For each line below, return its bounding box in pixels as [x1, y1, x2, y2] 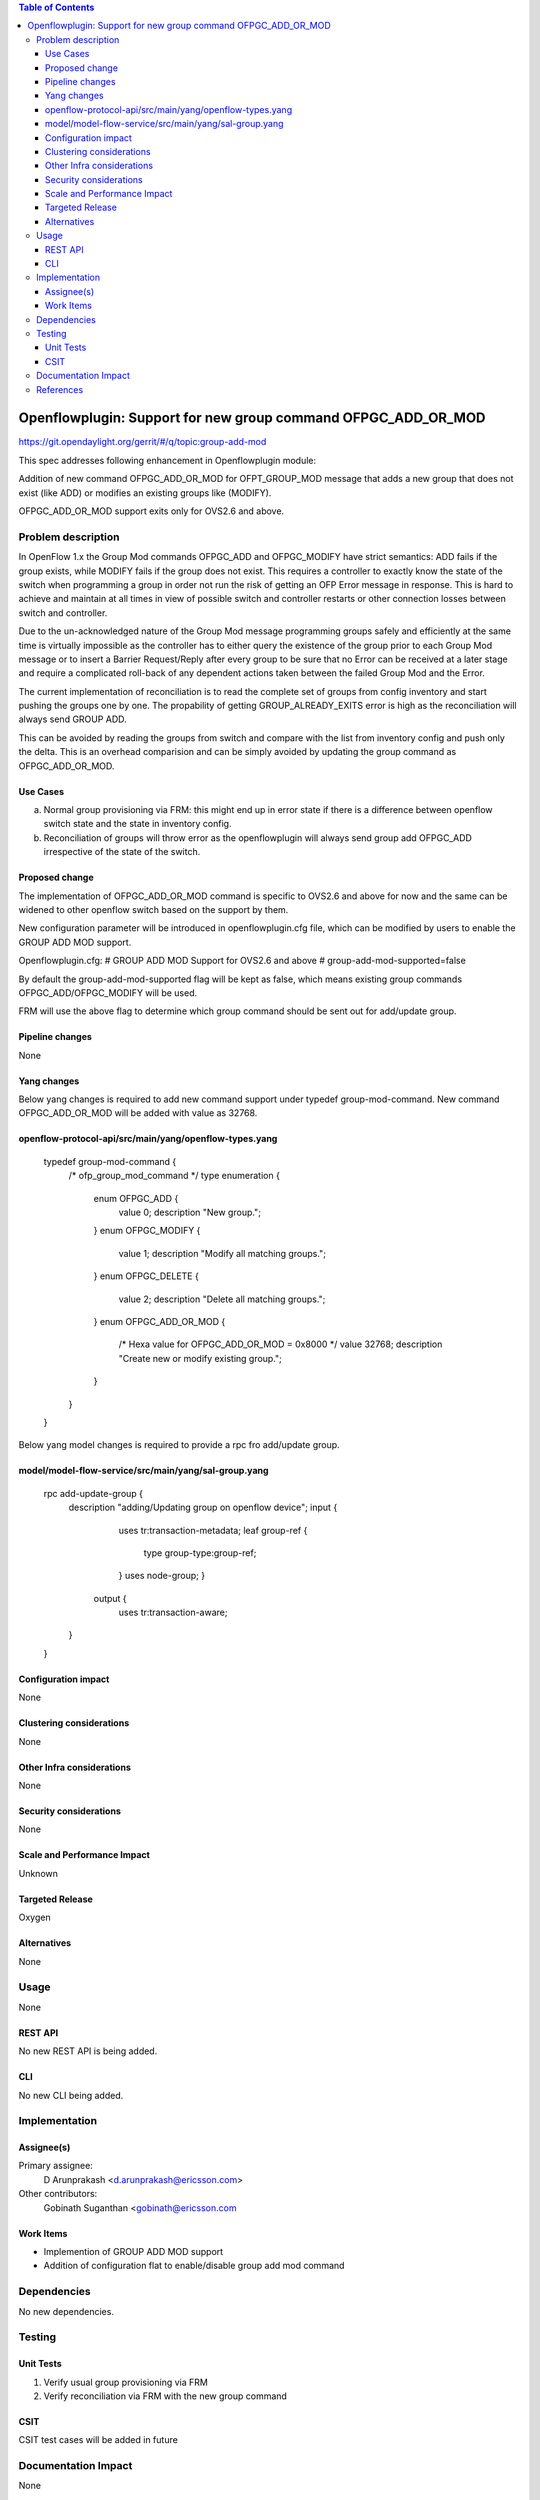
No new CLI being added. [18, 2089, 124, 2101]
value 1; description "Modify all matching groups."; [118, 1247, 327, 1259]
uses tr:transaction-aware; [118, 1606, 228, 1619]
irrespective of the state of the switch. [43, 846, 201, 858]
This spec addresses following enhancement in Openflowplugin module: [18, 454, 317, 466]
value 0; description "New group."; [118, 1206, 262, 1219]
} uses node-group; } [118, 1570, 205, 1582]
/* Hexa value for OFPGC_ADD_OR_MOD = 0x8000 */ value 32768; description [118, 1338, 443, 1350]
